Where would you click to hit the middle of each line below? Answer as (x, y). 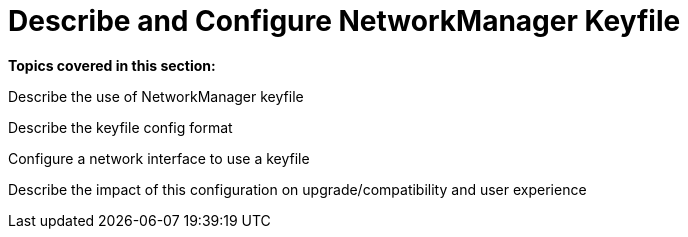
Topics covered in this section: (112, 65)
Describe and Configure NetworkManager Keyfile (344, 21)
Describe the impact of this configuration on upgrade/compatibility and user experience (297, 189)
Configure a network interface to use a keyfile (159, 158)
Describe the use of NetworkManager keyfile (156, 96)
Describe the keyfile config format (120, 127)
